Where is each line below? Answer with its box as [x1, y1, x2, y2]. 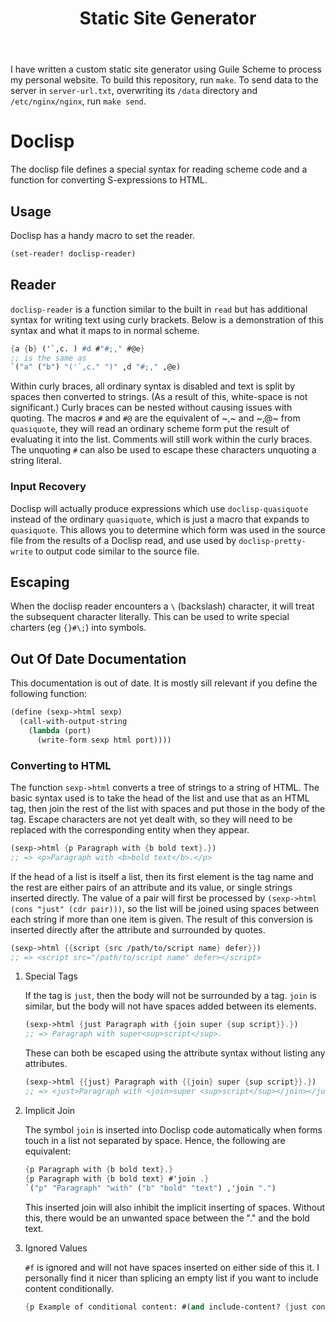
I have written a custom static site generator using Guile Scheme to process [10, 63, 322, 76]
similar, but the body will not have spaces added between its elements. [24, 1000, 317, 1012]
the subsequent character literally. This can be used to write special [10, 611, 290, 623]
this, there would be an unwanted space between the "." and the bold [24, 1212, 310, 1224]
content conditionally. [24, 1282, 115, 1294]
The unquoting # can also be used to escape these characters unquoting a [10, 444, 317, 456]
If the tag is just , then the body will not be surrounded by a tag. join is [24, 990, 317, 1002]
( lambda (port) [28, 725, 92, 736]
